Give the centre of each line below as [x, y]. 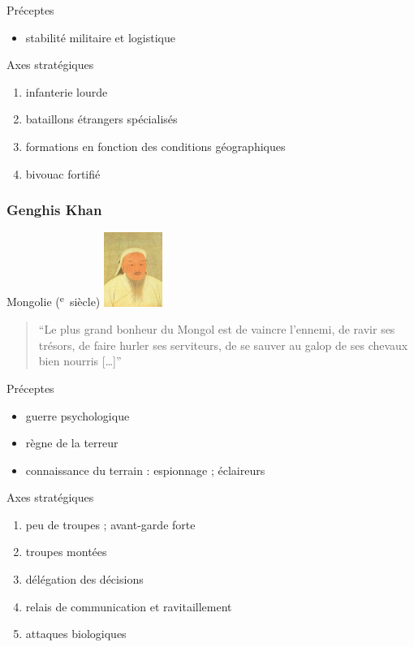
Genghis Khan [54, 210]
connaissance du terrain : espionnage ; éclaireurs [145, 470]
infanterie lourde [67, 91]
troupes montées [66, 552]
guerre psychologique [78, 415]
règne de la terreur [72, 443]
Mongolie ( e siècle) [54, 300]
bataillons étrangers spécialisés [101, 119]
